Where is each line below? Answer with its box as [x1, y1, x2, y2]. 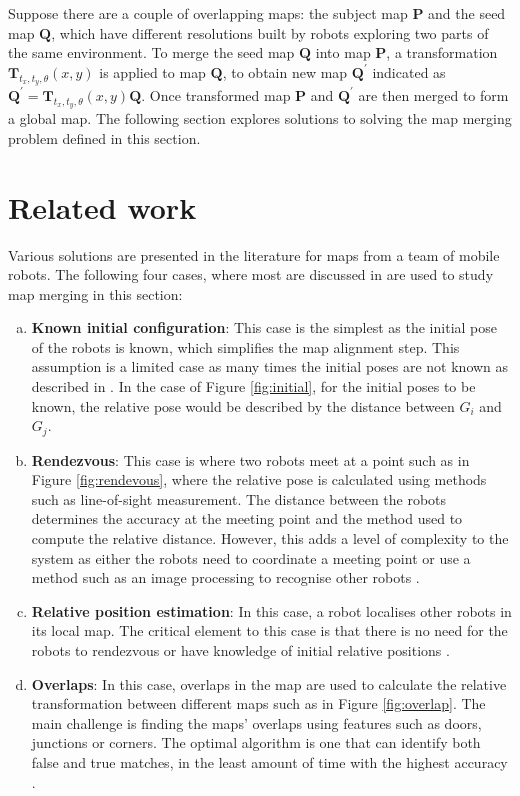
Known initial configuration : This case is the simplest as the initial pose [31, 317, 497, 338]
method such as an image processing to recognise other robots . [31, 567, 420, 588]
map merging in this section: [8, 283, 183, 304]
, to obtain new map [222, 61, 348, 82]
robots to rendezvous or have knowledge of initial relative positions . [31, 640, 450, 661]
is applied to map [99, 61, 206, 82]
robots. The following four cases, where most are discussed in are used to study [8, 264, 494, 285]
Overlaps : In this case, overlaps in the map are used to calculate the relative [31, 673, 507, 694]
